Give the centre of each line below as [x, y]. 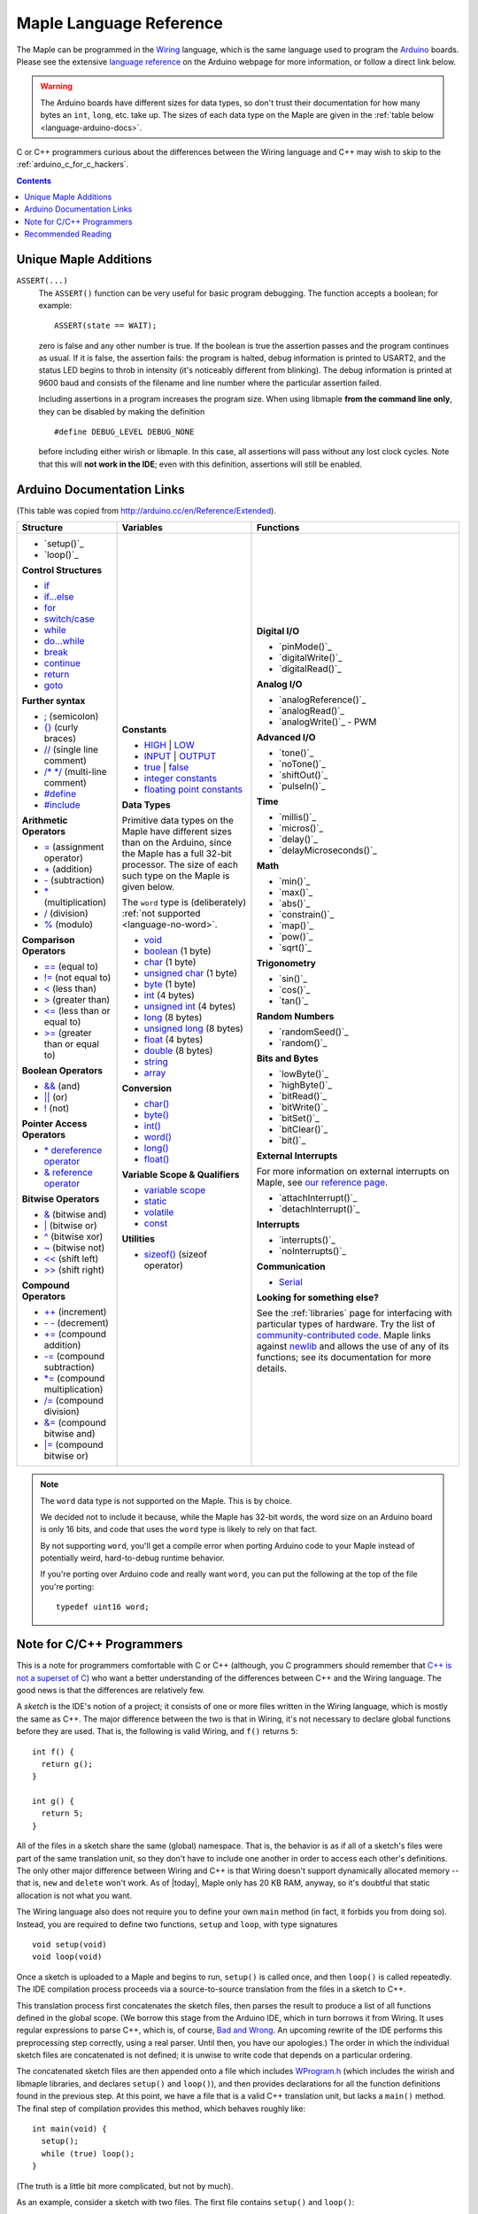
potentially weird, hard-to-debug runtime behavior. [133, 1558]
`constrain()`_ [307, 915]
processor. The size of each [180, 865]
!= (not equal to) [77, 978]
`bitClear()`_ [304, 1129]
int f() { [53, 1752]
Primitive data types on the [178, 821]
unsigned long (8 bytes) [193, 1029]
